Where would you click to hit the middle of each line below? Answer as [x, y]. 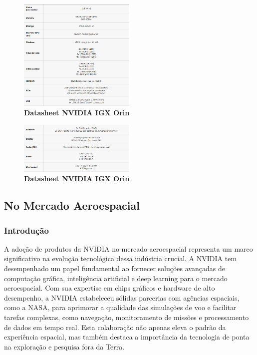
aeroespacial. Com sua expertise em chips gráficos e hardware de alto [110, 288]
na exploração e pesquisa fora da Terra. [64, 346]
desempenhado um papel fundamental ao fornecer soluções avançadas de [115, 268]
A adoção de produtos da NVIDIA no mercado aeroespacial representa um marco [128, 248]
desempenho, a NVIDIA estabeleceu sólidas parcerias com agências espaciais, [122, 297]
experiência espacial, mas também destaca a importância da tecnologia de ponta [127, 337]
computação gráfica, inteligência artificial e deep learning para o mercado [116, 278]
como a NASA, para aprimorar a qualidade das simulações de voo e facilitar [120, 307]
